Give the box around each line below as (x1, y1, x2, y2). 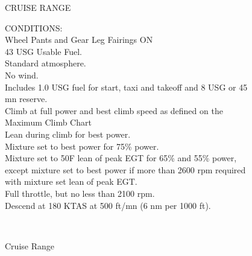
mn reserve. (5, 92, 48, 105)
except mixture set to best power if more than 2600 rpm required (5, 163, 246, 176)
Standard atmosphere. (5, 57, 86, 69)
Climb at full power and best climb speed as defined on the (5, 104, 223, 117)
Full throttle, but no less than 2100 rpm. (5, 187, 155, 199)
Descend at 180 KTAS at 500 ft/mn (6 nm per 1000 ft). (5, 199, 211, 211)
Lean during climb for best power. (5, 127, 131, 140)
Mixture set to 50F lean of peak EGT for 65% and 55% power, (5, 152, 237, 164)
